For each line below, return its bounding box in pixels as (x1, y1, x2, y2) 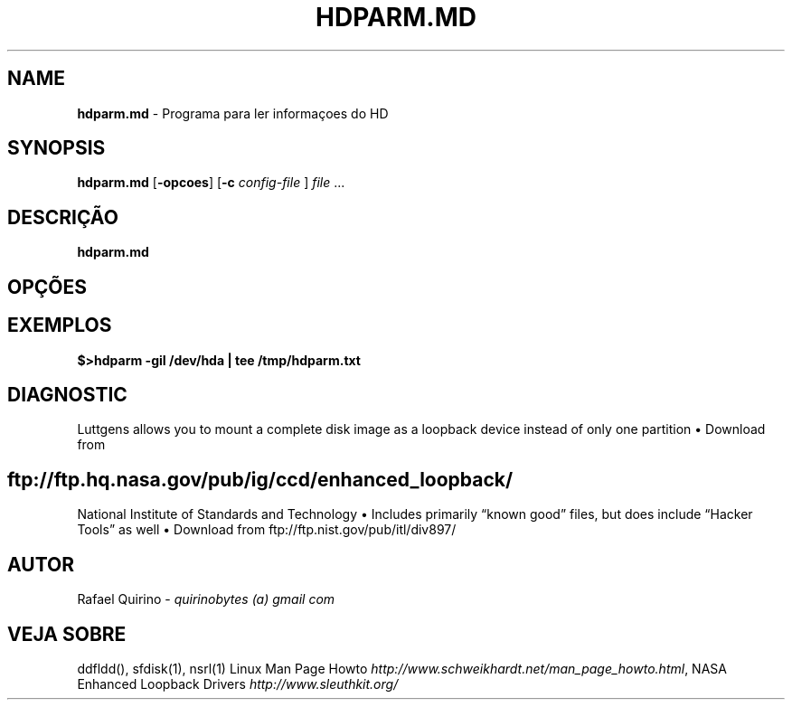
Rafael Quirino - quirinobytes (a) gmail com (77, 591, 335, 608)
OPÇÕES (7, 275, 88, 298)
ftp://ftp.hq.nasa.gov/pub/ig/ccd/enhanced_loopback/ (7, 467, 514, 491)
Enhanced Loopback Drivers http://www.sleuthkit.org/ (77, 675, 399, 692)
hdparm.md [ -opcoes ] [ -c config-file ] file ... (77, 174, 345, 191)
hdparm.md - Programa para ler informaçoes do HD (77, 105, 389, 121)
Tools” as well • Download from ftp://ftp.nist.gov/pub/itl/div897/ (77, 522, 457, 538)
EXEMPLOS (7, 314, 112, 337)
